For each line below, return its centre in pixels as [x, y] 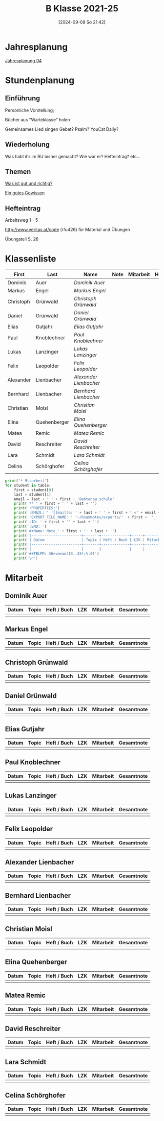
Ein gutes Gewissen [25, 193]
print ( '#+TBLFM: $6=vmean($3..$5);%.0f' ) [56, 554]
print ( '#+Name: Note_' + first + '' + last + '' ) [65, 531]
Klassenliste [31, 259]
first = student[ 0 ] [34, 490]
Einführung [22, 98]
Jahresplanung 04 [23, 60]
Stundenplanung [40, 80]
